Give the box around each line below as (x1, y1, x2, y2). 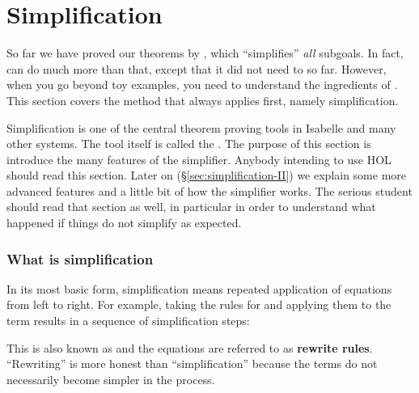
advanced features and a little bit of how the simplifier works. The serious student (6, 182, 413, 199)
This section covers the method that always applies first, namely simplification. (6, 91, 399, 108)
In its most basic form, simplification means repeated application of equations (6, 280, 392, 297)
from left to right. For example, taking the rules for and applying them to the (6, 296, 391, 313)
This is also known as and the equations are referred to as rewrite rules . (6, 339, 373, 356)
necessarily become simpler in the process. (6, 370, 215, 387)
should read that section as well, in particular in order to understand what (6, 198, 376, 215)
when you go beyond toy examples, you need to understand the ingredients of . (6, 76, 398, 93)
